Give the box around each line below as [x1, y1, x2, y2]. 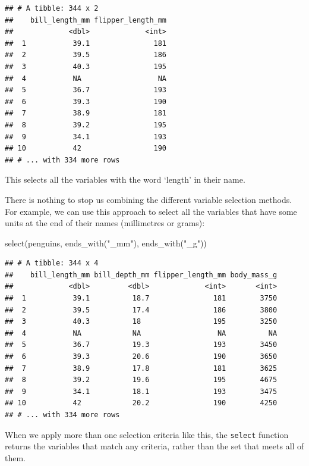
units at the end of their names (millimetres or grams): [5, 217, 205, 229]
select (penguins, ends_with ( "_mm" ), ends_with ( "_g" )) [5, 236, 207, 249]
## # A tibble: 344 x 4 [5, 259, 99, 268]
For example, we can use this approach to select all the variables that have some [5, 205, 297, 217]
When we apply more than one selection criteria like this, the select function [5, 428, 289, 440]
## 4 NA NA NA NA [5, 329, 278, 337]
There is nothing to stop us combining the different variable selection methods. [5, 193, 292, 205]
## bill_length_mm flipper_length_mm [5, 15, 167, 24]
